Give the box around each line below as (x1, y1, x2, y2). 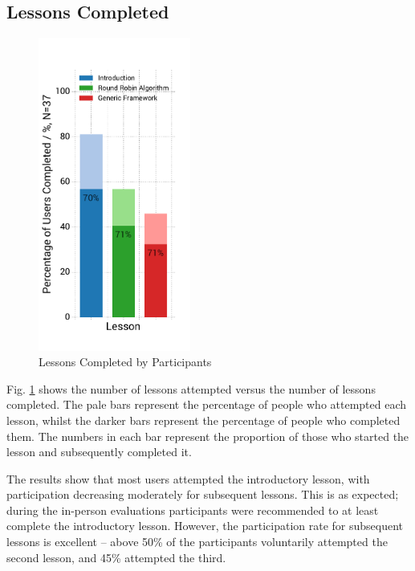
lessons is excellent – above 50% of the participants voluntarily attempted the (6, 533, 388, 550)
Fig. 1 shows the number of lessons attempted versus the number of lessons (6, 380, 376, 397)
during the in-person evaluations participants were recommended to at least (6, 501, 379, 518)
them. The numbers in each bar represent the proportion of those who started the (6, 427, 409, 444)
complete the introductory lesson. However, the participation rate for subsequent (6, 517, 404, 534)
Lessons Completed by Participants (39, 353, 212, 370)
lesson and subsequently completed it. (6, 443, 192, 460)
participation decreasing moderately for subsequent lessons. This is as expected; (6, 486, 399, 503)
